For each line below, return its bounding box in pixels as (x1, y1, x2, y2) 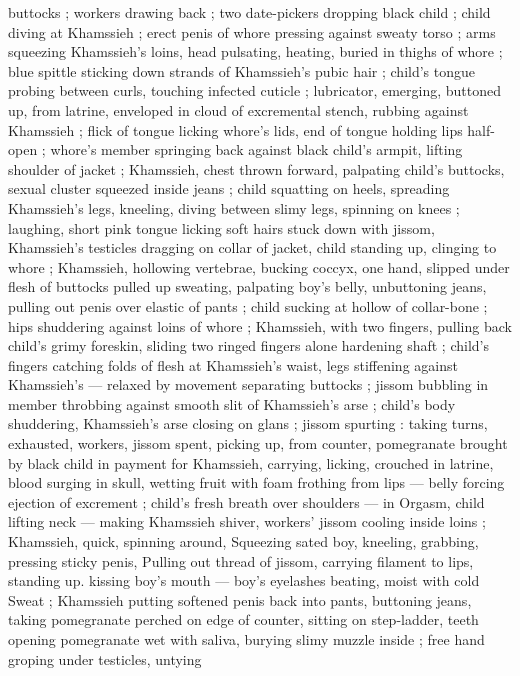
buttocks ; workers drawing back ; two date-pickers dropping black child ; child (8, 2, 491, 22)
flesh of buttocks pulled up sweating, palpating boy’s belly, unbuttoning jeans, (8, 276, 487, 297)
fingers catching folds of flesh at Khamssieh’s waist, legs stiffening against (8, 354, 458, 375)
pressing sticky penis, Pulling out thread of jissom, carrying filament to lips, (8, 550, 474, 571)
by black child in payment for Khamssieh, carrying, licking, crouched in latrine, (8, 452, 494, 473)
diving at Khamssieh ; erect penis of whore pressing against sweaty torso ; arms (8, 21, 496, 42)
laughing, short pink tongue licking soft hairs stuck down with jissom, (8, 217, 435, 238)
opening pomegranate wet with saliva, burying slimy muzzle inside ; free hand (8, 629, 485, 649)
